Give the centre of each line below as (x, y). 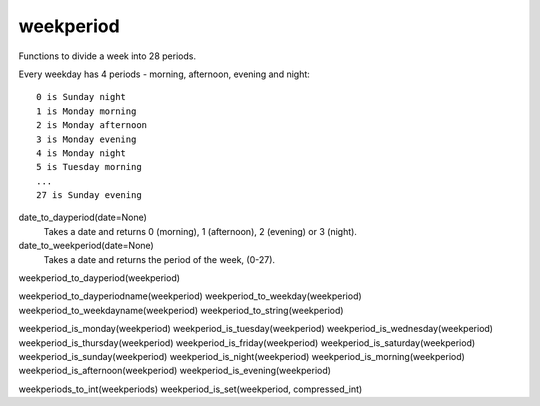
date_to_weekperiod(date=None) (86, 246)
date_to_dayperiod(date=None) (82, 217)
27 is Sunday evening (89, 195)
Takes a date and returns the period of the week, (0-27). (159, 259)
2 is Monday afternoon (92, 125)
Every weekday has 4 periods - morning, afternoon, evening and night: (164, 74)
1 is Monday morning (86, 111)
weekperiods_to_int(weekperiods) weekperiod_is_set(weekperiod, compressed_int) (190, 389)
